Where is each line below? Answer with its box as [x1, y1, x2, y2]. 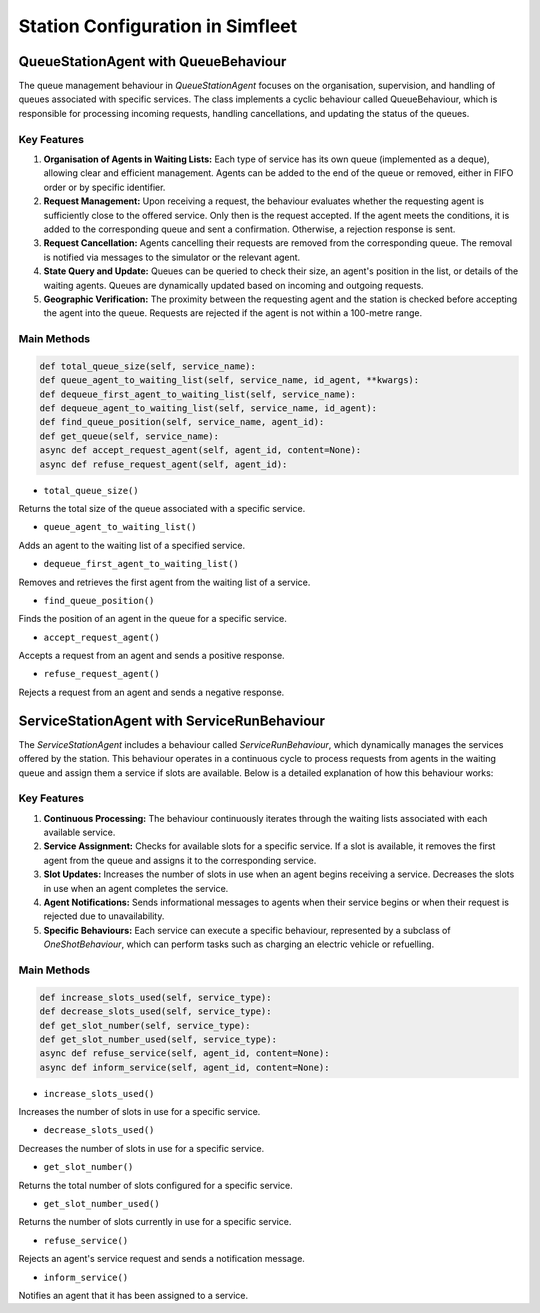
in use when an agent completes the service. [43, 882, 229, 894]
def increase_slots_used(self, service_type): [39, 991, 272, 1003]
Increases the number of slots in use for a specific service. [18, 1106, 261, 1118]
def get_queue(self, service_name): [39, 430, 220, 442]
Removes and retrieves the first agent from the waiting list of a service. [18, 576, 311, 588]
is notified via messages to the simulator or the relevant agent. [43, 251, 301, 263]
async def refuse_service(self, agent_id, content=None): [39, 1048, 330, 1059]
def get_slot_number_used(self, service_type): [39, 1033, 277, 1045]
